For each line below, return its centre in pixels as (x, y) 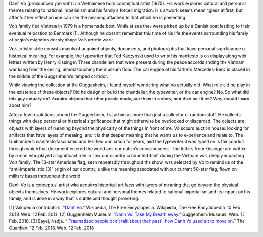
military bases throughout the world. (46, 176)
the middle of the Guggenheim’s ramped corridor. (58, 76)
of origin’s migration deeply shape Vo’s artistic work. (61, 39)
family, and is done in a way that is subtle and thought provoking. (74, 198)
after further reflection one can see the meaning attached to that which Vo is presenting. (98, 17)
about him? (20, 105)
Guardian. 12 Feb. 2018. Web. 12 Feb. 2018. (52, 228)
